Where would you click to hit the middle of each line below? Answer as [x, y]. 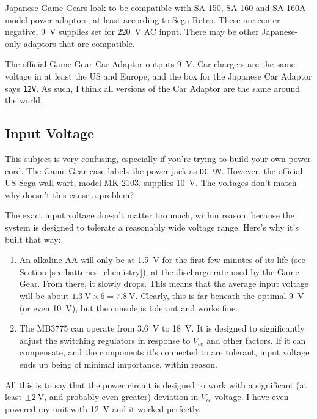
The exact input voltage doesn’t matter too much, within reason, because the [150, 215]
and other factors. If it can [256, 340]
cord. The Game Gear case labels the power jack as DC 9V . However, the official [154, 170]
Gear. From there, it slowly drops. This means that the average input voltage [164, 284]
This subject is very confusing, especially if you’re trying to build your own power [158, 159]
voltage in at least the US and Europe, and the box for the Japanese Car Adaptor [158, 76]
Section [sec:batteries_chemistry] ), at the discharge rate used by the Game [159, 271]
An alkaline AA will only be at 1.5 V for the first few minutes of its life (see [162, 260]
